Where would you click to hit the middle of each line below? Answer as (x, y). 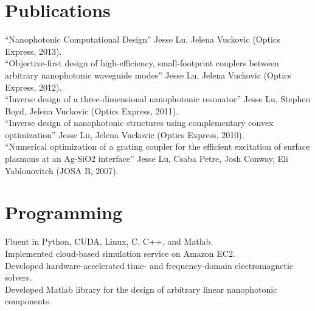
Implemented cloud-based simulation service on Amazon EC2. (120, 253)
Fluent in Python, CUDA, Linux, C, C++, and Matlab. (109, 241)
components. (28, 301)
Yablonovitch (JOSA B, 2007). (62, 170)
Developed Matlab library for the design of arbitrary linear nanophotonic (141, 289)
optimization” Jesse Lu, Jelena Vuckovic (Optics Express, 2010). (125, 134)
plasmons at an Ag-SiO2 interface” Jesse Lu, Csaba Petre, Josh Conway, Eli (147, 159)
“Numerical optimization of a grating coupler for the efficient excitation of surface (157, 146)
